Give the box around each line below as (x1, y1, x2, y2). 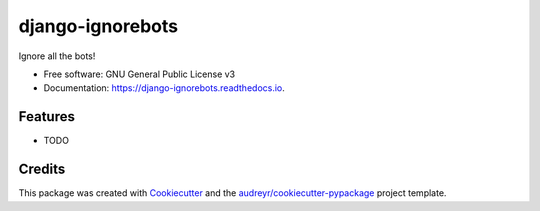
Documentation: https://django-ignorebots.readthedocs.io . (43, 82, 285, 94)
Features (18, 108, 75, 125)
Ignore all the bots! (18, 50, 96, 62)
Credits (18, 161, 66, 178)
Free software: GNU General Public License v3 (43, 68, 236, 80)
